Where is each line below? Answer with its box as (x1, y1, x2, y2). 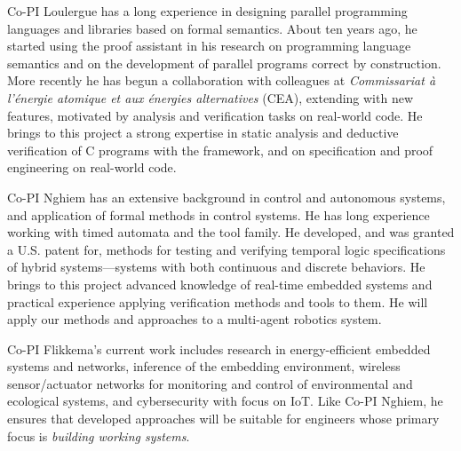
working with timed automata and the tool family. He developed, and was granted (7, 223, 455, 241)
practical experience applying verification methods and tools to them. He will (7, 292, 428, 311)
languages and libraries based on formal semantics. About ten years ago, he (7, 19, 417, 37)
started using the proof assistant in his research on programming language (7, 36, 411, 55)
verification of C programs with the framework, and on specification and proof (7, 140, 433, 159)
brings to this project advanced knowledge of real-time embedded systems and (7, 274, 433, 293)
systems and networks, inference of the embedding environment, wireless (7, 357, 401, 376)
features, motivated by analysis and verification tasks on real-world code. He (7, 106, 423, 124)
